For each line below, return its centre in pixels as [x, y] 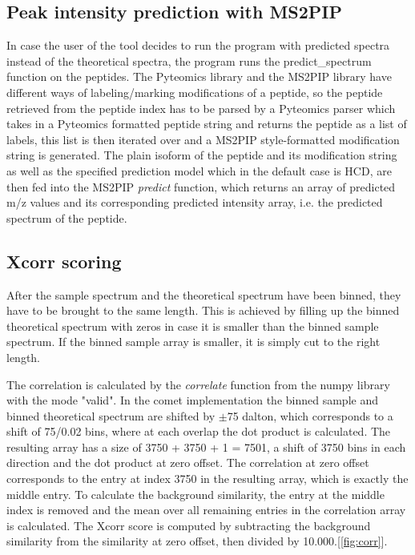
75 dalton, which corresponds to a [310, 415]
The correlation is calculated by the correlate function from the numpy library [198, 384]
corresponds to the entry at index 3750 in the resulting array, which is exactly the [207, 479]
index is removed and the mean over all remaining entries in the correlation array [206, 510]
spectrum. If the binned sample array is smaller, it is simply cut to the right [193, 342]
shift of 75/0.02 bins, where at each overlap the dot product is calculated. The [199, 431]
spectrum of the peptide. [67, 217]
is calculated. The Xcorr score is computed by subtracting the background [189, 525]
